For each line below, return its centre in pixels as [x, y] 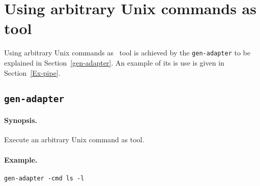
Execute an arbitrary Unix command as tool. [74, 139]
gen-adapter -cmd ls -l [44, 178]
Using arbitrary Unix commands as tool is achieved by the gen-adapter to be [127, 53]
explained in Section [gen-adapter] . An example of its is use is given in [114, 62]
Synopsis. [21, 120]
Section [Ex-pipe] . [32, 72]
